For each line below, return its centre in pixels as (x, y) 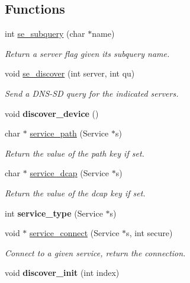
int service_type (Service (54, 213)
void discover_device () (52, 113)
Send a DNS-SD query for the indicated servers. (92, 93)
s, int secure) (149, 233)
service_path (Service (69, 133)
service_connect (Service (75, 233)
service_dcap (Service (69, 173)
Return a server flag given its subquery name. (87, 53)
